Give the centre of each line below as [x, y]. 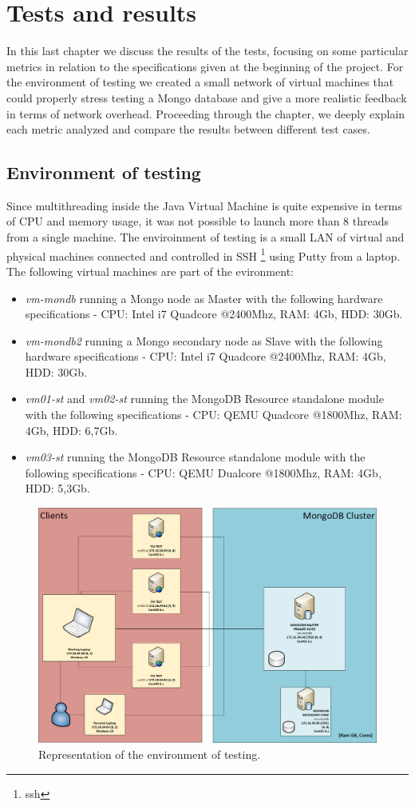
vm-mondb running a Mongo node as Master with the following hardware [204, 298]
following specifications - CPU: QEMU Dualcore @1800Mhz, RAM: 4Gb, [203, 472]
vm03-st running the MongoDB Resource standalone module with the [195, 457]
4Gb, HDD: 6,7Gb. [71, 430]
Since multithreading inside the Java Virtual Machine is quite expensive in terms [204, 205]
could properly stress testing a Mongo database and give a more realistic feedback [207, 97]
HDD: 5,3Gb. [57, 488]
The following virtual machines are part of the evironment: [150, 271]
